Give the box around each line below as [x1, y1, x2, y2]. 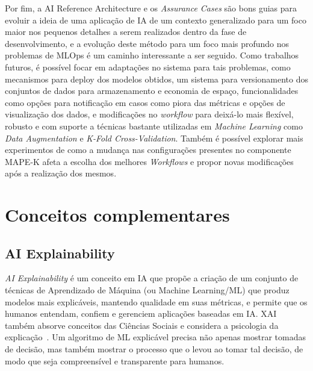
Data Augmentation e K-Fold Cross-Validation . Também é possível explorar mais [5, 131, 303, 144]
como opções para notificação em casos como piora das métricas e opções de [5, 96, 285, 108]
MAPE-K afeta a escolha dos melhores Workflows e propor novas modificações [5, 155, 294, 167]
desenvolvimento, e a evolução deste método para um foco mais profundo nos [5, 37, 290, 49]
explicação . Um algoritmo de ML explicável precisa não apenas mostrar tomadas [5, 331, 306, 343]
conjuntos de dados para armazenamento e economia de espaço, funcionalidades [5, 84, 299, 97]
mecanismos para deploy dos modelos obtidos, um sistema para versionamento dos [5, 72, 308, 85]
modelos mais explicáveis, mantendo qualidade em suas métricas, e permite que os [5, 295, 308, 308]
